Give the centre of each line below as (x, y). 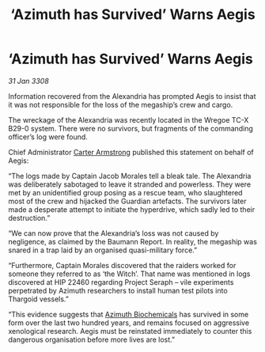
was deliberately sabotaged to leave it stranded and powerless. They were (130, 184)
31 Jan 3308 (28, 81)
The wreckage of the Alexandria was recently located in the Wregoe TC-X (129, 119)
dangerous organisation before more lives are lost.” (92, 339)
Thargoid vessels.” (38, 299)
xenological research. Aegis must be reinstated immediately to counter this (130, 331)
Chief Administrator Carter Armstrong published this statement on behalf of (131, 152)
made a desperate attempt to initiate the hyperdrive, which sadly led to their (132, 209)
